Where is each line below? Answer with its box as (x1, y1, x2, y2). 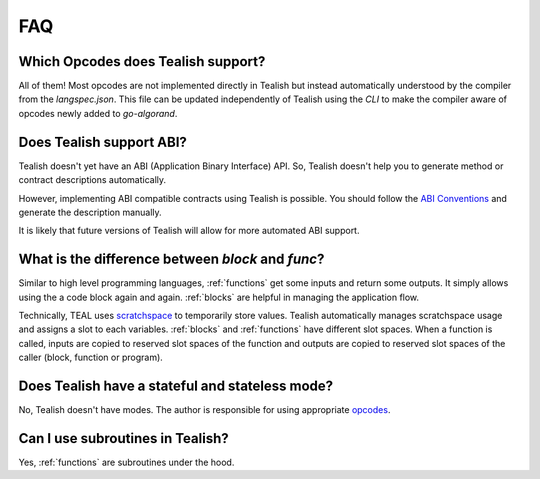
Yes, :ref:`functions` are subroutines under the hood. (18, 456, 235, 468)
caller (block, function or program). (18, 351, 164, 364)
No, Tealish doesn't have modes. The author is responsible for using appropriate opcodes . (18, 404, 391, 416)
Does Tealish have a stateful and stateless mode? (18, 377, 334, 394)
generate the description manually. (18, 206, 162, 218)
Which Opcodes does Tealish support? (18, 53, 266, 70)
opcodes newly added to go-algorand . (18, 107, 178, 119)
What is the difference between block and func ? (18, 251, 325, 268)
